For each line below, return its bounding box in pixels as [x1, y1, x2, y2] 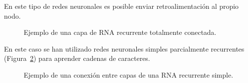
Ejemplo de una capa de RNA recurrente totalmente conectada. [24, 27, 216, 37]
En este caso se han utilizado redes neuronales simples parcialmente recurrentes [4, 43, 245, 54]
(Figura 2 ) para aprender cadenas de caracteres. [4, 53, 150, 63]
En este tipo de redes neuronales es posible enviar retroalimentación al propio [4, 1, 239, 11]
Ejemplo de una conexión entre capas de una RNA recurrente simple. [24, 69, 233, 80]
